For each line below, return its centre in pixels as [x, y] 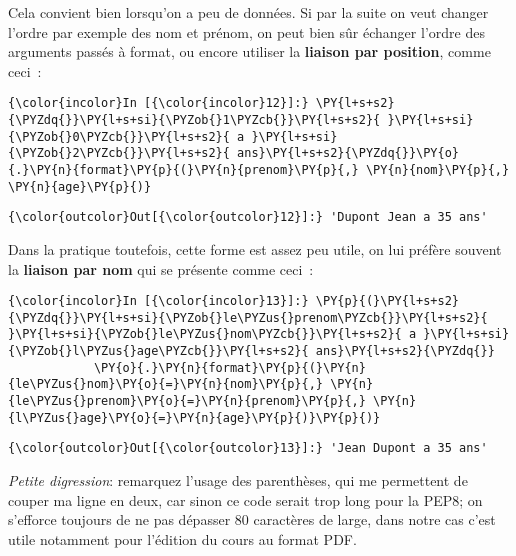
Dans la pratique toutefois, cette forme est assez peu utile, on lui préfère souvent [255, 248]
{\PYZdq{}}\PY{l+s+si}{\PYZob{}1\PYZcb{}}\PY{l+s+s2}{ [194, 120]
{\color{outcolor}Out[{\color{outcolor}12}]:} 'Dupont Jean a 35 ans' [248, 217]
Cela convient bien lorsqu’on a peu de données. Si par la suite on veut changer [248, 12]
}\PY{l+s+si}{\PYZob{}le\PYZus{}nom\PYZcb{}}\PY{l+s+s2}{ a [212, 334]
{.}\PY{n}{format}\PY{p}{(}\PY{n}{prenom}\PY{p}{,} [183, 170]
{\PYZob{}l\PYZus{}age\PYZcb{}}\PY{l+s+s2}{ [158, 351]
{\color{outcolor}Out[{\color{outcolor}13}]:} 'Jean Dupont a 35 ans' [248, 448]
